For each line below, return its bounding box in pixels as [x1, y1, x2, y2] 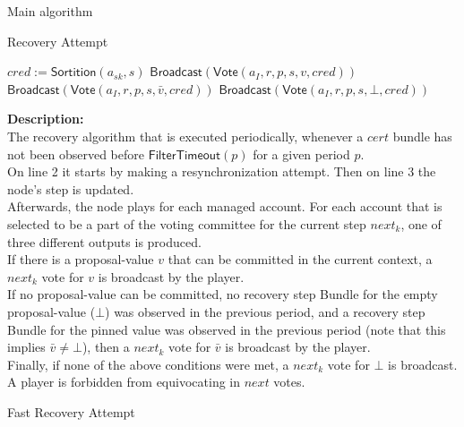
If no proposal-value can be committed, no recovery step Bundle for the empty [7, 285, 438, 303]
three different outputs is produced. [7, 232, 202, 251]
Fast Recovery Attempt [7, 402, 135, 421]
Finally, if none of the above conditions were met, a [7, 354, 289, 373]
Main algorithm [7, 2, 93, 20]
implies [7, 337, 46, 356]
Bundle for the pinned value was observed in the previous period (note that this [7, 320, 446, 338]
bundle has [392, 126, 452, 145]
